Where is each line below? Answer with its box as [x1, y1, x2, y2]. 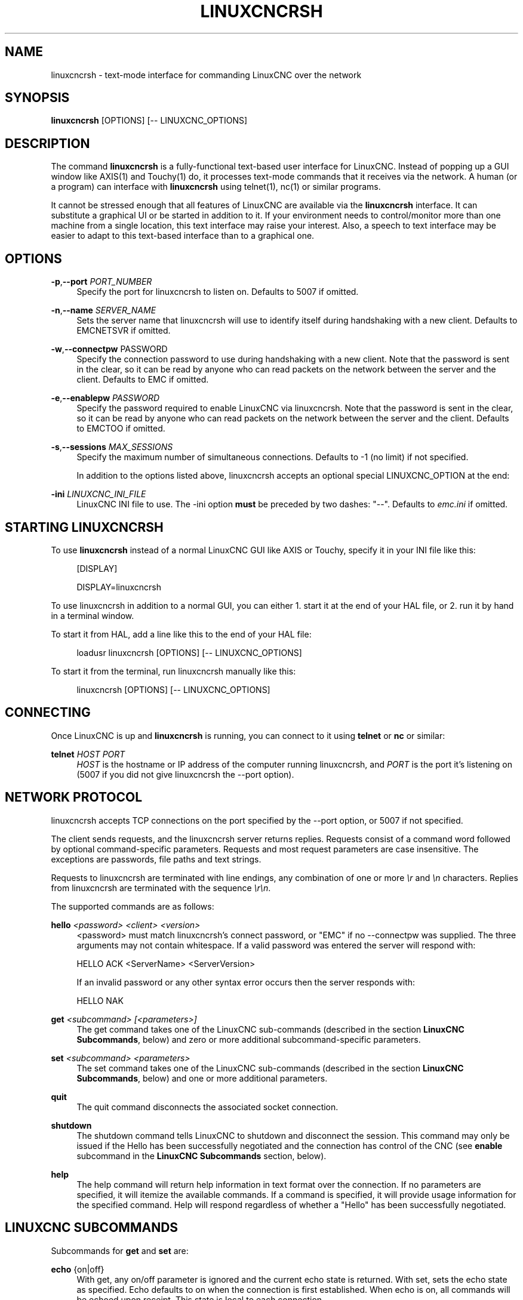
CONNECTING [5, 705, 91, 720]
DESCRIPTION [5, 135, 90, 151]
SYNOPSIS [5, 90, 70, 106]
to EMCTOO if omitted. [76, 423, 165, 434]
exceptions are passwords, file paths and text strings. [51, 854, 261, 864]
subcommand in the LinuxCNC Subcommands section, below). [76, 1150, 327, 1161]
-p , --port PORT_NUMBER [51, 276, 152, 287]
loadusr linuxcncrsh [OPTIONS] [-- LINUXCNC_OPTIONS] [76, 647, 302, 658]
